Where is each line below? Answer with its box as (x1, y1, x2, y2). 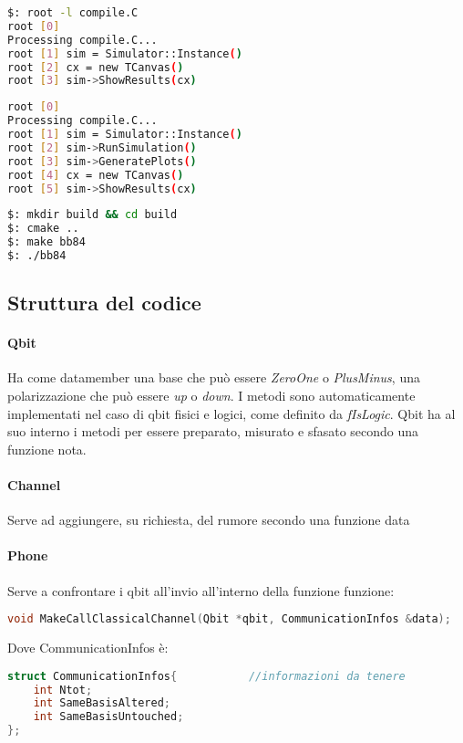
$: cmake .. (7, 222, 79, 235)
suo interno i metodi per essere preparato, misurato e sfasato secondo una (7, 422, 419, 441)
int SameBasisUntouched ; (33, 710, 184, 724)
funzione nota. (7, 439, 87, 458)
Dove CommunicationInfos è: (7, 638, 169, 657)
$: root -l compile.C (7, 6, 139, 19)
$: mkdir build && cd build (7, 208, 178, 222)
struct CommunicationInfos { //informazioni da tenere (7, 669, 406, 683)
